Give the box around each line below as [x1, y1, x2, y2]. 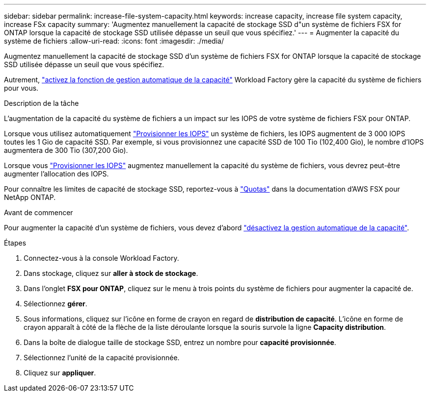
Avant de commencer [4, 208, 73, 217]
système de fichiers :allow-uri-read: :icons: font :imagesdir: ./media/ [4, 37, 224, 45]
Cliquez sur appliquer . [24, 369, 96, 377]
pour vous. [4, 84, 39, 92]
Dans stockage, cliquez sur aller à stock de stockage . [24, 269, 198, 277]
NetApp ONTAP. [4, 193, 56, 201]
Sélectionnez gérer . [24, 299, 87, 308]
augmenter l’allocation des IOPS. [4, 170, 109, 178]
